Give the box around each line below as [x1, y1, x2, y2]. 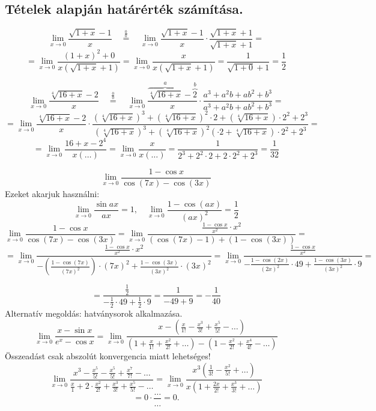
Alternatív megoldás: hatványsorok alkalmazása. [5, 306, 183, 319]
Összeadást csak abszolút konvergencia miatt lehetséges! [5, 350, 211, 362]
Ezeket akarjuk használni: [5, 187, 100, 199]
